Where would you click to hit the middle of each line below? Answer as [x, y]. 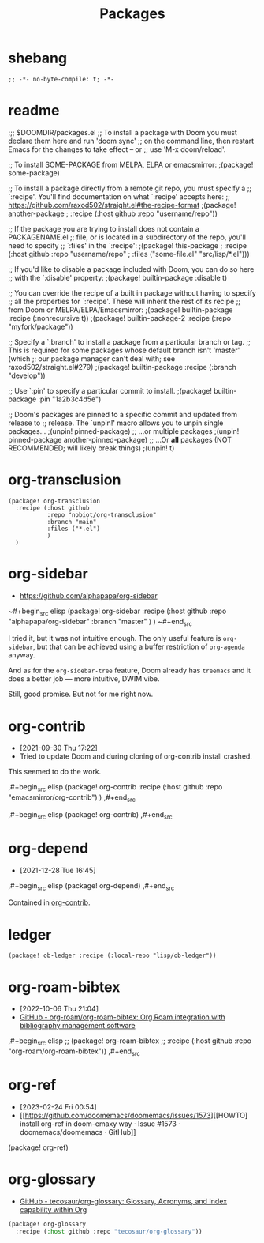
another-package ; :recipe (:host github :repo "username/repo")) [113, 213]
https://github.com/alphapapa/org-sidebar [88, 595]
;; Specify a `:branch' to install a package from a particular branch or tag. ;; [129, 341]
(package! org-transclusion [54, 501]
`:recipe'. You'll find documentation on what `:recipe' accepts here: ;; [119, 196]
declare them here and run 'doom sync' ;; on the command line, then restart [131, 141]
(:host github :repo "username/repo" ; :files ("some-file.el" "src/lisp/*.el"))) [129, 254]
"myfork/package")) [41, 326]
